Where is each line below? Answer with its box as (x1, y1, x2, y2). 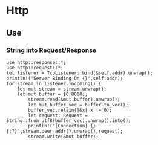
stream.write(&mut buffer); (28, 134, 99, 140)
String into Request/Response (6, 46, 97, 54)
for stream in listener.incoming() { (6, 80, 102, 86)
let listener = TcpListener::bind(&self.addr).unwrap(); (6, 70, 153, 76)
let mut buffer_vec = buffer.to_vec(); (28, 101, 129, 108)
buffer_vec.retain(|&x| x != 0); (28, 107, 113, 113)
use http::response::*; (6, 59, 67, 65)
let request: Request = (28, 112, 88, 118)
